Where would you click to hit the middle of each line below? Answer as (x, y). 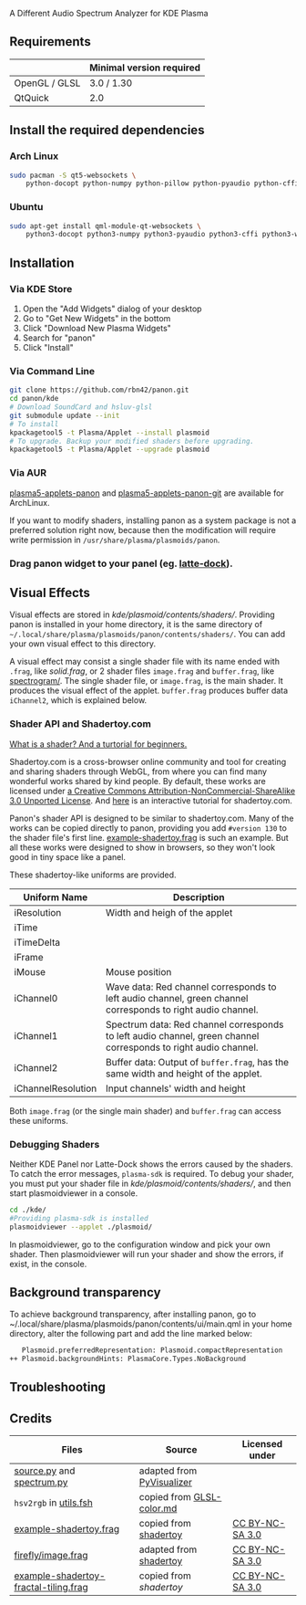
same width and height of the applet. (184, 1074)
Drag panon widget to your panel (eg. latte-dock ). (122, 563)
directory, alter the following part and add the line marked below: (131, 1334)
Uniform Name (56, 897)
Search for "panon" (59, 338)
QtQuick (31, 98)
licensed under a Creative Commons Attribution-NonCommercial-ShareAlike (153, 791)
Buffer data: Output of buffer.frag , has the (198, 1062)
